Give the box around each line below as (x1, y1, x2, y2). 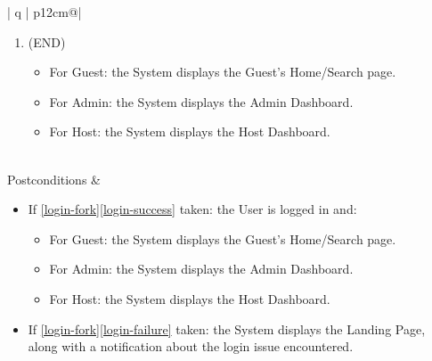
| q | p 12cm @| (7, 3, 82, 21)
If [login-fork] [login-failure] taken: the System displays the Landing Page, (28, 319, 426, 338)
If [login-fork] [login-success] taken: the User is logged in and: (28, 200, 357, 218)
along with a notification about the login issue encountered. (28, 337, 354, 356)
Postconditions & (7, 169, 101, 188)
